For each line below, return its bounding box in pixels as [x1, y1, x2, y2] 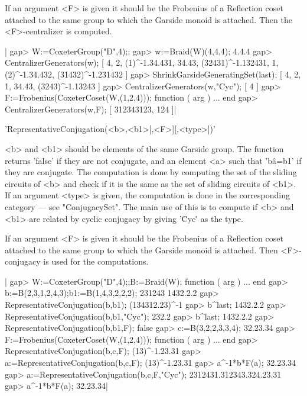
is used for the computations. [43, 255, 149, 268]
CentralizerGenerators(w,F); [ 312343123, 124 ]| [5, 102, 177, 115]
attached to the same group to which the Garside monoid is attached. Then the [5, 13, 292, 25]
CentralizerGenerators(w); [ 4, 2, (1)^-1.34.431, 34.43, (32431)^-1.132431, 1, [5, 56, 279, 69]
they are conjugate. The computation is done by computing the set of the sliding [5, 166, 297, 178]
